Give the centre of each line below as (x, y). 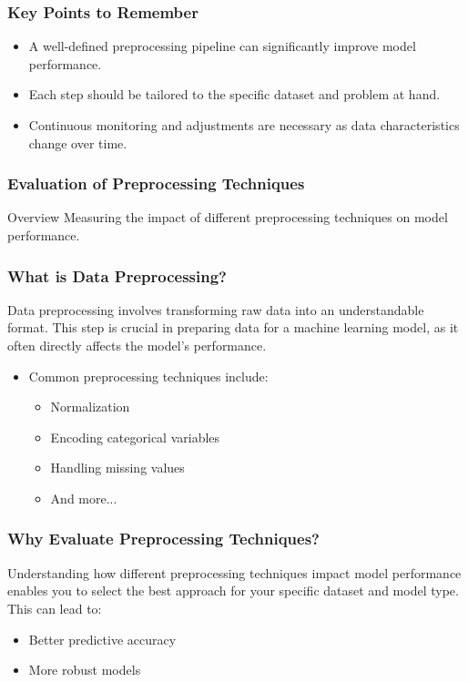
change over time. (78, 143)
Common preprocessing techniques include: (148, 376)
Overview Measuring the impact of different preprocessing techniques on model (228, 217)
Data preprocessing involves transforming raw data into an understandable (216, 309)
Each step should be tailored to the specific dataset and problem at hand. (234, 94)
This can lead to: (55, 608)
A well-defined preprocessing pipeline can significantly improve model (222, 46)
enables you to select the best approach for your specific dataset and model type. (233, 590)
